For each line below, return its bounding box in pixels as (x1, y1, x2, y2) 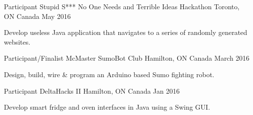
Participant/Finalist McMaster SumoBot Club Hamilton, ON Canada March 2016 (4, 53, 250, 63)
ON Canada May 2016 (4, 11, 71, 21)
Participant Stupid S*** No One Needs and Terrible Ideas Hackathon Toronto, (4, 1, 240, 11)
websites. (4, 36, 31, 47)
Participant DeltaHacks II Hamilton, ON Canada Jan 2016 (4, 85, 180, 96)
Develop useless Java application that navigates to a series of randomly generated (4, 27, 248, 37)
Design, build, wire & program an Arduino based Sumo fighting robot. (4, 69, 214, 79)
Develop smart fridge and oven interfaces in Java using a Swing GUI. (4, 102, 210, 112)
